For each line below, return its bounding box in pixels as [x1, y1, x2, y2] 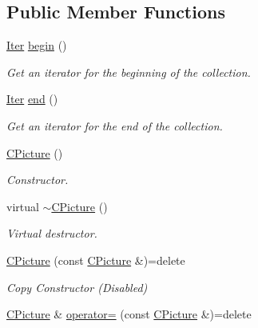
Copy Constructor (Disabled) [6, 278, 148, 295]
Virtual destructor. [6, 225, 97, 242]
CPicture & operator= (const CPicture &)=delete [6, 306, 252, 322]
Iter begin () [6, 37, 67, 54]
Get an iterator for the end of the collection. [6, 117, 223, 134]
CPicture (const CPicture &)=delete [6, 251, 185, 268]
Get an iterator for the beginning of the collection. [6, 63, 251, 80]
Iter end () [6, 90, 58, 107]
